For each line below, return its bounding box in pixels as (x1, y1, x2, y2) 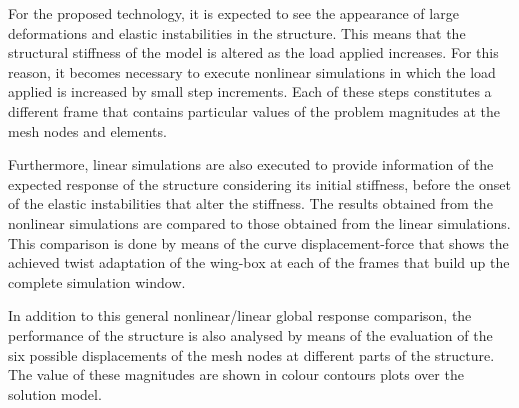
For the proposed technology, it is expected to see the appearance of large (8, 3, 459, 23)
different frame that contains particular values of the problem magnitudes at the (8, 100, 500, 121)
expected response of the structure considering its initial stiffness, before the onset (8, 173, 511, 194)
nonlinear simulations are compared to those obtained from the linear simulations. (8, 212, 511, 233)
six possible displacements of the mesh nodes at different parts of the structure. (8, 344, 495, 365)
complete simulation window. (8, 271, 186, 292)
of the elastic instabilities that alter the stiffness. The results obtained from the (8, 193, 493, 214)
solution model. (8, 383, 102, 404)
